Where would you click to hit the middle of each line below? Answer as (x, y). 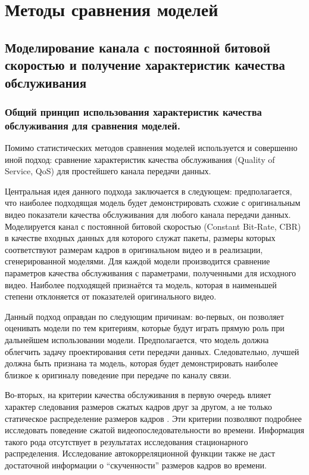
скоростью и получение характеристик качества (145, 65)
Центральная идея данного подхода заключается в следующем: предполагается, (149, 191)
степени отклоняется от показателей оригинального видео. (111, 296)
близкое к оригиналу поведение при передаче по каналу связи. (118, 374)
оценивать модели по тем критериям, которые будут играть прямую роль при (145, 328)
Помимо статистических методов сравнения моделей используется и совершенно (151, 148)
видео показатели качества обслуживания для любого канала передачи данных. (148, 215)
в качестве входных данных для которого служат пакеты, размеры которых (140, 238)
